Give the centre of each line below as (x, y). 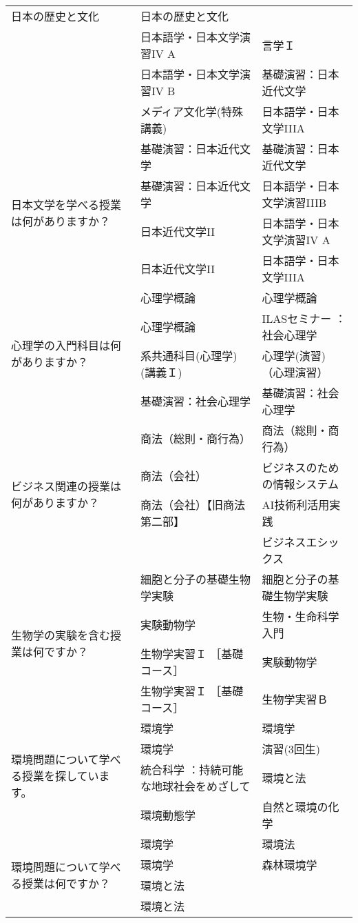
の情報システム (301, 484)
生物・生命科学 (301, 616)
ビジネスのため (301, 467)
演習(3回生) (291, 749)
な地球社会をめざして (195, 786)
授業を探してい (61, 776)
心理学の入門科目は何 (66, 345)
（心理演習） (295, 372)
